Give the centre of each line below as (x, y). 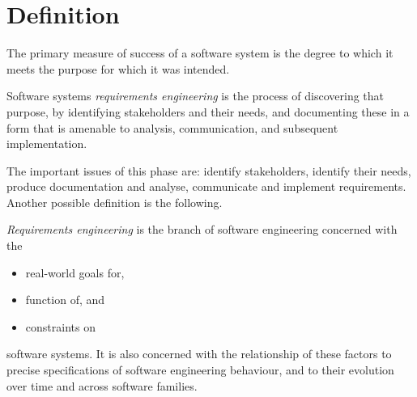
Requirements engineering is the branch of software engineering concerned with (202, 229)
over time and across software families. (102, 385)
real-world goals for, (75, 272)
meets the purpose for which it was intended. (118, 68)
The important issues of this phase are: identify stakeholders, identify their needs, (209, 170)
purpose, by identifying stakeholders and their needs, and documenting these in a (208, 111)
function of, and (65, 300)
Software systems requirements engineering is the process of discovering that (196, 96)
